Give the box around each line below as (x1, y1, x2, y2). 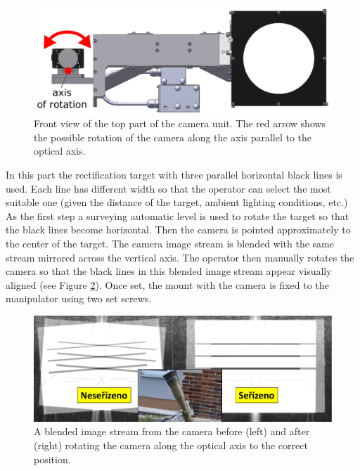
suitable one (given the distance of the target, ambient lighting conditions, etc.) (6, 195, 348, 209)
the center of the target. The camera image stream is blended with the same (6, 235, 334, 250)
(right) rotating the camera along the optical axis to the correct (34, 437, 308, 452)
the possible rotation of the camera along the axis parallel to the (34, 129, 312, 144)
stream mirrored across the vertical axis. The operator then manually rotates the (6, 250, 354, 264)
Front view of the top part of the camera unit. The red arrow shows (34, 116, 326, 131)
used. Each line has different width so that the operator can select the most (6, 181, 331, 195)
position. (34, 451, 71, 466)
